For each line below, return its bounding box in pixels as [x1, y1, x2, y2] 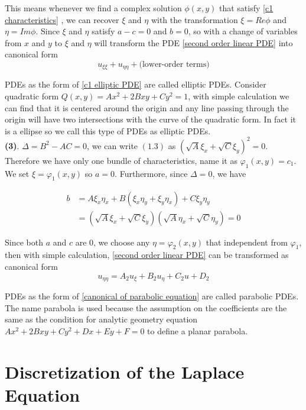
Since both [5, 235, 43, 248]
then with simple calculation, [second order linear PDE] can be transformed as [5, 248, 289, 261]
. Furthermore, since [115, 167, 188, 179]
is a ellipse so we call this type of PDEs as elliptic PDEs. [5, 124, 211, 137]
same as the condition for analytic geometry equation [5, 313, 198, 325]
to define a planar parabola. [147, 324, 248, 337]
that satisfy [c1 [219, 2, 274, 14]
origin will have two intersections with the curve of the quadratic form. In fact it [5, 113, 297, 125]
